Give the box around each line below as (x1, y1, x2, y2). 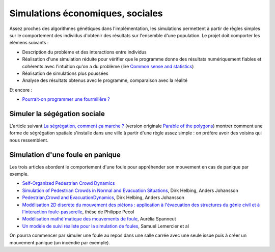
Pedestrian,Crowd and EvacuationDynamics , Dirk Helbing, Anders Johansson (22, 194, 184, 201)
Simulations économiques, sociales (9, 8, 163, 19)
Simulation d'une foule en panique (9, 150, 121, 159)
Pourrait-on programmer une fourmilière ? (22, 96, 110, 102)
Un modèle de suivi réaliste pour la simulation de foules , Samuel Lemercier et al (22, 223, 189, 229)
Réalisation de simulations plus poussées (22, 70, 109, 76)
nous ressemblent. (9, 137, 48, 143)
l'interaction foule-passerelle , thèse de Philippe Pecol (22, 209, 134, 215)
